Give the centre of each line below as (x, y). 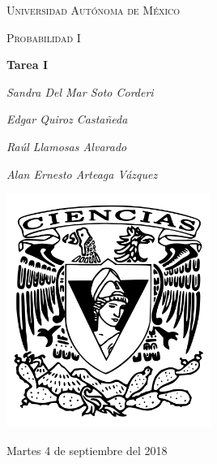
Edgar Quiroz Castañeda (67, 119)
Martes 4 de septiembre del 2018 (87, 450)
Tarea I (27, 65)
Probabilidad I (44, 37)
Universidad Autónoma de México (94, 10)
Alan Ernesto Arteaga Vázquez (82, 173)
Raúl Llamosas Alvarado (67, 146)
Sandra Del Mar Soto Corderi (80, 91)
